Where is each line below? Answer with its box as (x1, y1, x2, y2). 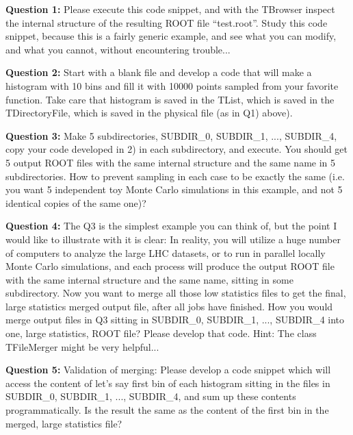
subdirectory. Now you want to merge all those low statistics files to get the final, (5, 286, 346, 300)
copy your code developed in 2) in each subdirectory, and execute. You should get (5, 142, 348, 156)
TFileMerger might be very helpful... (5, 339, 159, 353)
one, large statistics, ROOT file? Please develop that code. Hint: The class (5, 326, 317, 340)
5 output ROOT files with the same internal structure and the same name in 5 (5, 155, 336, 169)
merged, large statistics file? (5, 416, 122, 430)
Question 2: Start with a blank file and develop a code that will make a (5, 65, 312, 79)
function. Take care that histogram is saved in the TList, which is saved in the (5, 92, 335, 106)
